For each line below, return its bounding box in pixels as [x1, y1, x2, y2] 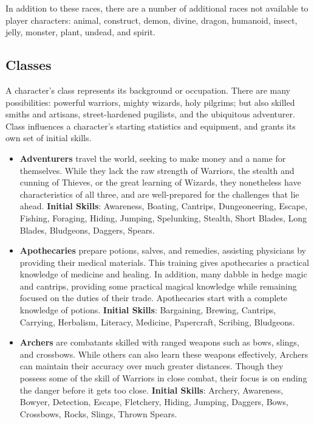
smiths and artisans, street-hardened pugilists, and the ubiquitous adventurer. [5, 108, 295, 120]
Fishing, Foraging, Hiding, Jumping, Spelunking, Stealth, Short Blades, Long [19, 211, 307, 224]
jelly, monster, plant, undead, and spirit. [5, 26, 155, 38]
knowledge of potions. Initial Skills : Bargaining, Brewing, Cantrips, [19, 304, 276, 316]
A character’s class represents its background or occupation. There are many [5, 83, 290, 96]
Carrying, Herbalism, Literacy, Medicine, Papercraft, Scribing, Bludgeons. [19, 315, 295, 328]
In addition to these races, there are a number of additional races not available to [5, 2, 309, 14]
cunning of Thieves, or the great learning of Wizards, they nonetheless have [19, 176, 301, 189]
